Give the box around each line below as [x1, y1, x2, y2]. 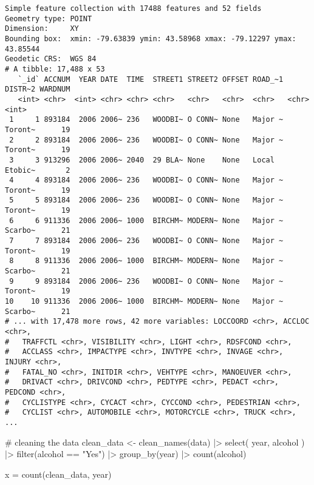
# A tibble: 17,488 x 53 [5, 64, 105, 73]
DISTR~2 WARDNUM [5, 85, 70, 94]
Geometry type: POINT [5, 14, 92, 23]
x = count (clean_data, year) [5, 467, 112, 480]
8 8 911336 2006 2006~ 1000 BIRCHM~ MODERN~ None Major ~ [9, 256, 284, 266]
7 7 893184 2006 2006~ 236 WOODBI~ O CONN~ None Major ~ [9, 236, 284, 246]
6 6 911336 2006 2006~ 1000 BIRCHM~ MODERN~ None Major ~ [9, 216, 284, 225]
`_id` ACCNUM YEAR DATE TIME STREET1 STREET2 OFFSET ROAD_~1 [18, 75, 284, 84]
